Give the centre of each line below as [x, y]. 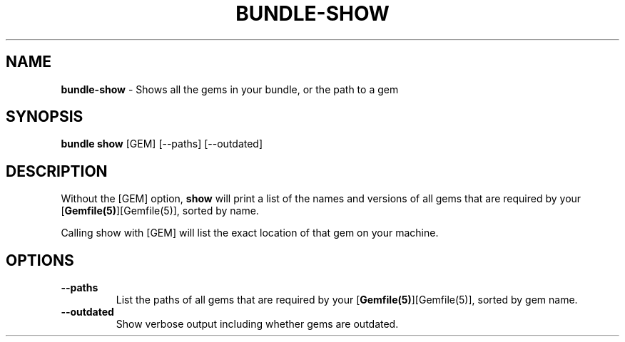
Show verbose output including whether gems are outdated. [257, 324]
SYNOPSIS [45, 117]
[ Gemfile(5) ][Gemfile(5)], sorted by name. [160, 211]
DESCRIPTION [57, 171]
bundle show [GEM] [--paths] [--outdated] [162, 144]
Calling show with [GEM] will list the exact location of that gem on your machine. [250, 233]
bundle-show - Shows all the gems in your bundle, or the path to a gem [230, 89]
